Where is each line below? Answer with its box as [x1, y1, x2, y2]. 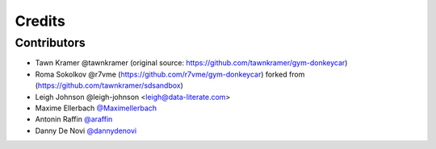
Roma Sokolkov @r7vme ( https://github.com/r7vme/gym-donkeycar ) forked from [35, 69, 305, 79]
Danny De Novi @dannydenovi [35, 126, 137, 135]
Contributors [15, 35, 86, 50]
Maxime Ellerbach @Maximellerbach [35, 103, 157, 113]
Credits [15, 12, 66, 30]
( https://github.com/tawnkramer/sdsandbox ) [35, 81, 183, 90]
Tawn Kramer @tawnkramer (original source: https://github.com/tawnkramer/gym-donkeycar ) [35, 58, 348, 68]
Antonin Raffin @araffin [35, 114, 113, 124]
